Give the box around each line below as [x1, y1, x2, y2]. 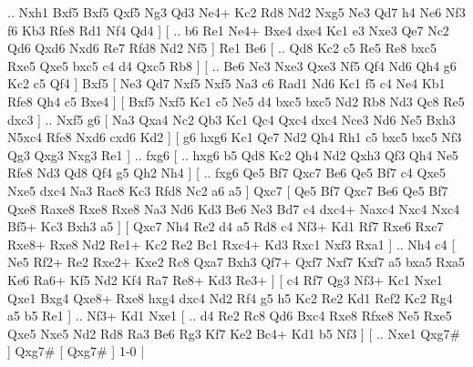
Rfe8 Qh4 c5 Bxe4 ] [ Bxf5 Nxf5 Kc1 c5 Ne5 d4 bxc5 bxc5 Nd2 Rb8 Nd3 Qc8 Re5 [7, 91, 465, 110]
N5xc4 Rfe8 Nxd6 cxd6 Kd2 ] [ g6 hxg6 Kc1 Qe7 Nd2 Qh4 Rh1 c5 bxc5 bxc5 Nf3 [7, 127, 462, 147]
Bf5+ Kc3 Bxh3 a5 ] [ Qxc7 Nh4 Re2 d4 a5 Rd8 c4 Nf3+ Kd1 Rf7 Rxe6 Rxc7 [7, 217, 444, 236]
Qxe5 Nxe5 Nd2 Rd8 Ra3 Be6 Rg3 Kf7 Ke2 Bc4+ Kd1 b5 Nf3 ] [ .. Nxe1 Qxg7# [7, 323, 461, 342]
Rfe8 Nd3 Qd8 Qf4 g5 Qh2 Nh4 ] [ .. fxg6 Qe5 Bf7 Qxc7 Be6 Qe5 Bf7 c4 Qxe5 [7, 163, 447, 182]
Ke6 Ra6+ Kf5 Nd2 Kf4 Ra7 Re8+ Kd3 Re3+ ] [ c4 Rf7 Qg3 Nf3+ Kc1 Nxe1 [7, 270, 443, 289]
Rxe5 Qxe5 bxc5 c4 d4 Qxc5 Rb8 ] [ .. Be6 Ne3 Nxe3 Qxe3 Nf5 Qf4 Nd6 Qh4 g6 [7, 56, 457, 75]
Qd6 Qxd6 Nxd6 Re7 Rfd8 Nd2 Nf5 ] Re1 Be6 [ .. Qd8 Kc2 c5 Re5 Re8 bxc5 [7, 38, 437, 57]
